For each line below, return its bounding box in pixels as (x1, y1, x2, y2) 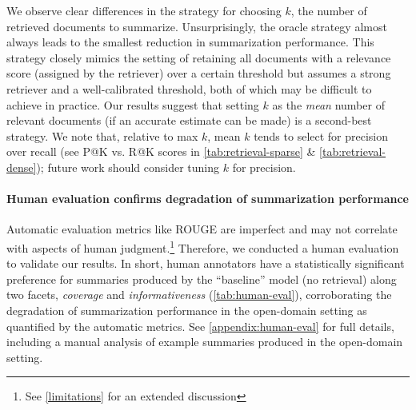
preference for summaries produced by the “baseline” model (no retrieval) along (6, 270, 397, 287)
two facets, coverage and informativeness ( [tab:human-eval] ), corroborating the (6, 286, 392, 303)
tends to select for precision (254, 127, 389, 144)
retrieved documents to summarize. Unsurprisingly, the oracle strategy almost (6, 18, 387, 34)
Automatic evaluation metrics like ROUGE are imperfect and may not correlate (6, 221, 398, 237)
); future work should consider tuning (36, 158, 220, 175)
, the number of (290, 2, 367, 18)
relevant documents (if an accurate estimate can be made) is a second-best (6, 112, 372, 129)
